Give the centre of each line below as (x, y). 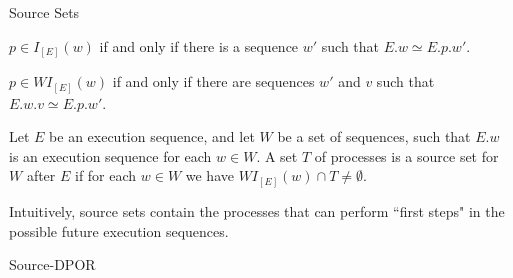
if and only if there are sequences (213, 81)
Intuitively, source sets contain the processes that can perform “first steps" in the (257, 210)
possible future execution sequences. (119, 230)
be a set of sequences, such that (374, 136)
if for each (105, 175)
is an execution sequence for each (110, 155)
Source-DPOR (52, 264)
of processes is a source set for (406, 155)
